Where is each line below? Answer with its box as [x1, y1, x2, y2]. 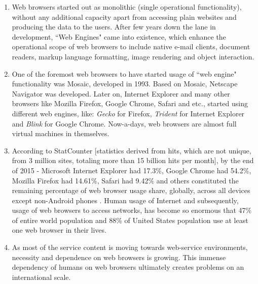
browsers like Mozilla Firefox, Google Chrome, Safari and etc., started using [12, 98, 248, 109]
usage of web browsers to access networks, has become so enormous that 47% [12, 205, 252, 215]
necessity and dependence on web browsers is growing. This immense [12, 251, 226, 262]
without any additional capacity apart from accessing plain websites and [12, 11, 237, 22]
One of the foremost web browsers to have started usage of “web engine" [12, 68, 237, 79]
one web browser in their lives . [12, 225, 106, 235]
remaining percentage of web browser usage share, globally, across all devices [12, 185, 250, 196]
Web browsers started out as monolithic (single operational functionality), [12, 2, 242, 12]
